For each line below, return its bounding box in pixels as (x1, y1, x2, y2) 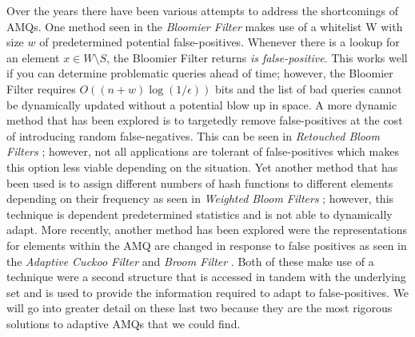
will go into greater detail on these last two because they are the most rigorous (6, 299, 393, 316)
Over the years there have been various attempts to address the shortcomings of (6, 2, 398, 18)
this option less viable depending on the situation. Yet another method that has (6, 158, 398, 175)
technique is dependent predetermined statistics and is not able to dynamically (6, 205, 393, 222)
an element (6, 49, 60, 65)
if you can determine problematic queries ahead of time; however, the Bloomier (6, 65, 393, 81)
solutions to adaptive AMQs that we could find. (6, 315, 241, 331)
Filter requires (6, 80, 76, 97)
